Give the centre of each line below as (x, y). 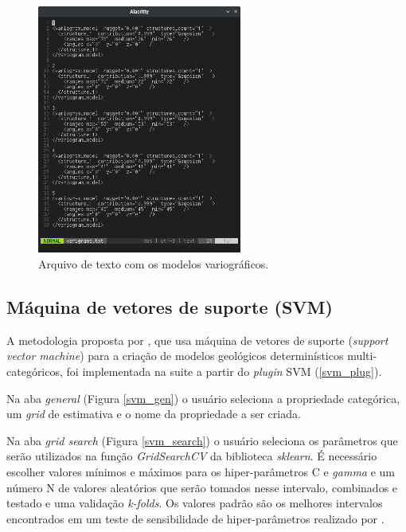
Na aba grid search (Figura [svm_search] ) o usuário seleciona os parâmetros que (202, 440)
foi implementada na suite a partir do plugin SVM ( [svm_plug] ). (224, 371)
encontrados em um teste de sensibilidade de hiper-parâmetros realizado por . (195, 518)
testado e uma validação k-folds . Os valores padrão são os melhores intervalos (195, 503)
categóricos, (35, 371)
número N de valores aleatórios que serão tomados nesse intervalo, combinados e (202, 487)
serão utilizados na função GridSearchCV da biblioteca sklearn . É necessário (192, 456)
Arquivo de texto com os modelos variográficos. (154, 263)
